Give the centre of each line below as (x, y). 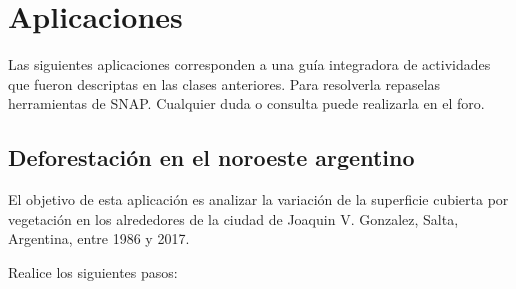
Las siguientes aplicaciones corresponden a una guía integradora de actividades (249, 64)
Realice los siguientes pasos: (93, 271)
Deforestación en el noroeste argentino (211, 157)
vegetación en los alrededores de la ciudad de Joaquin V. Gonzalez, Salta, (233, 218)
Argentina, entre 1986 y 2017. (99, 238)
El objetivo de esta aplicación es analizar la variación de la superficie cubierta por (258, 199)
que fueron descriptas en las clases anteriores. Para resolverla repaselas (224, 83)
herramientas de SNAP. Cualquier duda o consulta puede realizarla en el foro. (246, 103)
